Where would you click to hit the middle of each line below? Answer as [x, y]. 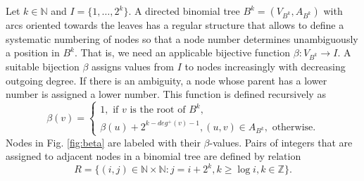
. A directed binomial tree [184, 11]
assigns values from [132, 66]
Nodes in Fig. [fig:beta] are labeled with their [103, 142]
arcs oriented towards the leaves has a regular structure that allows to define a [175, 25]
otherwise [293, 127]
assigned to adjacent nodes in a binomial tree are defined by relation [153, 156]
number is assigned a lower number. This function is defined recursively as [166, 94]
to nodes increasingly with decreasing [265, 66]
